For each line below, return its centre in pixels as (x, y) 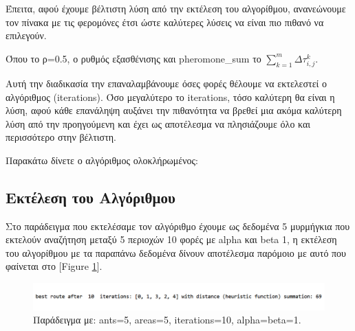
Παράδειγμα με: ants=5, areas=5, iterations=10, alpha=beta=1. (167, 320)
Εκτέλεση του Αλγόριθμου (90, 197)
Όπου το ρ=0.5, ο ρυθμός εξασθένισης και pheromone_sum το (133, 58)
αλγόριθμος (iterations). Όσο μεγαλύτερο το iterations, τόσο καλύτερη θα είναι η (170, 96)
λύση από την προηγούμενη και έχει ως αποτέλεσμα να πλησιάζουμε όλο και (158, 123)
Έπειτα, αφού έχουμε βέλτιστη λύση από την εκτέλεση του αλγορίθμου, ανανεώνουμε (176, 8)
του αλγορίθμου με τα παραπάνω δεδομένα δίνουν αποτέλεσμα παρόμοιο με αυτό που (176, 252)
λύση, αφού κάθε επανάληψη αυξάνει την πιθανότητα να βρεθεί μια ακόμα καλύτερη (174, 110)
